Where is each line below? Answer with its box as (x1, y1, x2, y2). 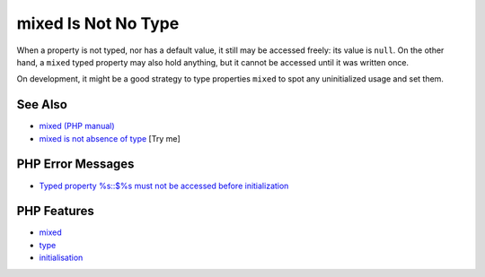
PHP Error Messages (16, 157, 135, 172)
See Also (16, 97, 67, 112)
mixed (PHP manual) (39, 121, 116, 132)
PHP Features (16, 203, 94, 219)
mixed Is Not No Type (16, 13, 180, 33)
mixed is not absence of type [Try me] (39, 133, 181, 143)
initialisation (39, 252, 84, 264)
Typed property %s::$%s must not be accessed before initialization (39, 180, 289, 191)
